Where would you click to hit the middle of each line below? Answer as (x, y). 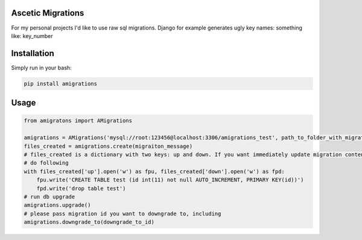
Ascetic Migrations (48, 13)
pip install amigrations (61, 84)
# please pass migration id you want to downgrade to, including (122, 213)
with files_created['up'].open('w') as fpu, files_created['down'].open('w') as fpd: (154, 171)
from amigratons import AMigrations (78, 121)
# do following (46, 163)
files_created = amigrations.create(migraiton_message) (108, 146)
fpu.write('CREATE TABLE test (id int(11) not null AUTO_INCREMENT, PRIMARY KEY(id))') (170, 180)
